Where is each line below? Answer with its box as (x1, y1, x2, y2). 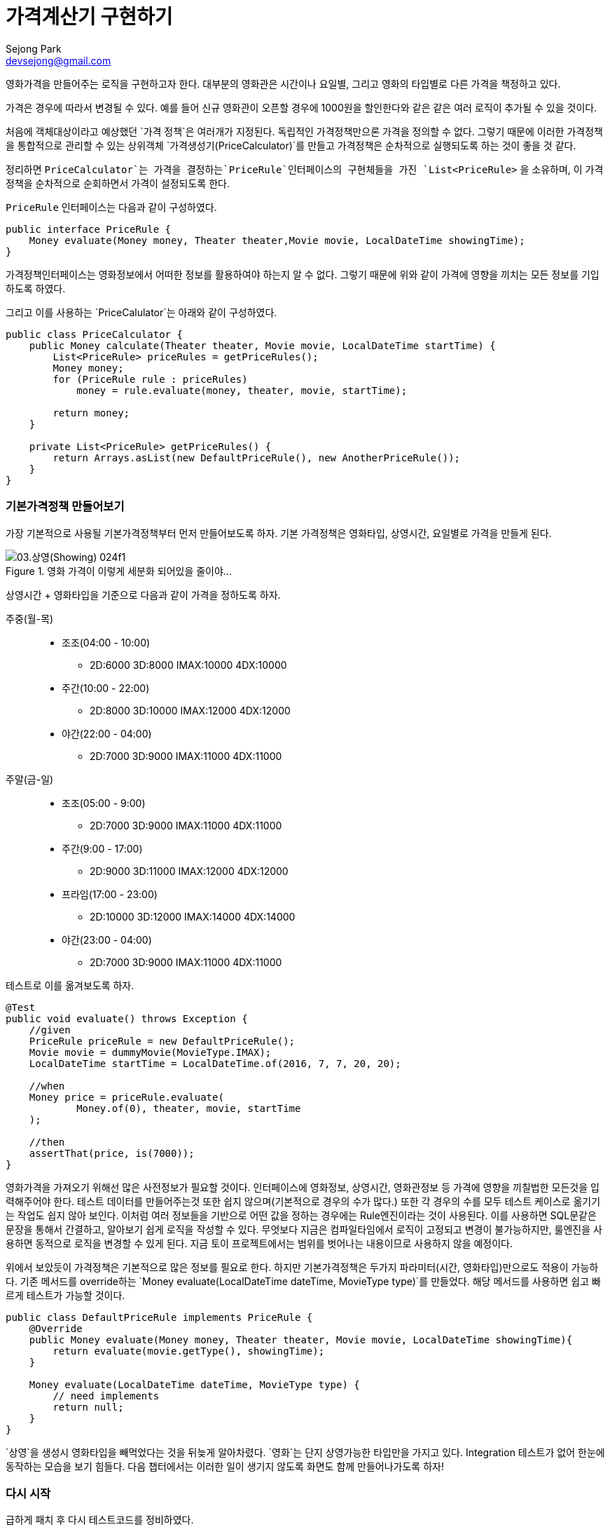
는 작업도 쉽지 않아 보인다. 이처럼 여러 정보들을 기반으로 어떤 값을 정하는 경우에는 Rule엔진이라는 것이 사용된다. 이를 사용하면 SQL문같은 (6, 1209, 597, 1221)
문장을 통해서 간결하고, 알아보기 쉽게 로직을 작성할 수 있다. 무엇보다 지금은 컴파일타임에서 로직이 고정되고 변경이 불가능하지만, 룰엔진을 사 (6, 1223, 602, 1235)
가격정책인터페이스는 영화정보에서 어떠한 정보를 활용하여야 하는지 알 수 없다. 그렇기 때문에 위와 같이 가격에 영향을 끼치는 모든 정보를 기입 (6, 268, 599, 280)
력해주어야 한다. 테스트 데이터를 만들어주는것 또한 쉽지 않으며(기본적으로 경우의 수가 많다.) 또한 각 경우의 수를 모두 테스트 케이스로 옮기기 (6, 1195, 601, 1207)
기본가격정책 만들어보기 (6, 499, 125, 514)
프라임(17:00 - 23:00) (62, 888, 158, 900)
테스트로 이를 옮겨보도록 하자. (6, 979, 134, 991)
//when (29, 1080, 65, 1092)
